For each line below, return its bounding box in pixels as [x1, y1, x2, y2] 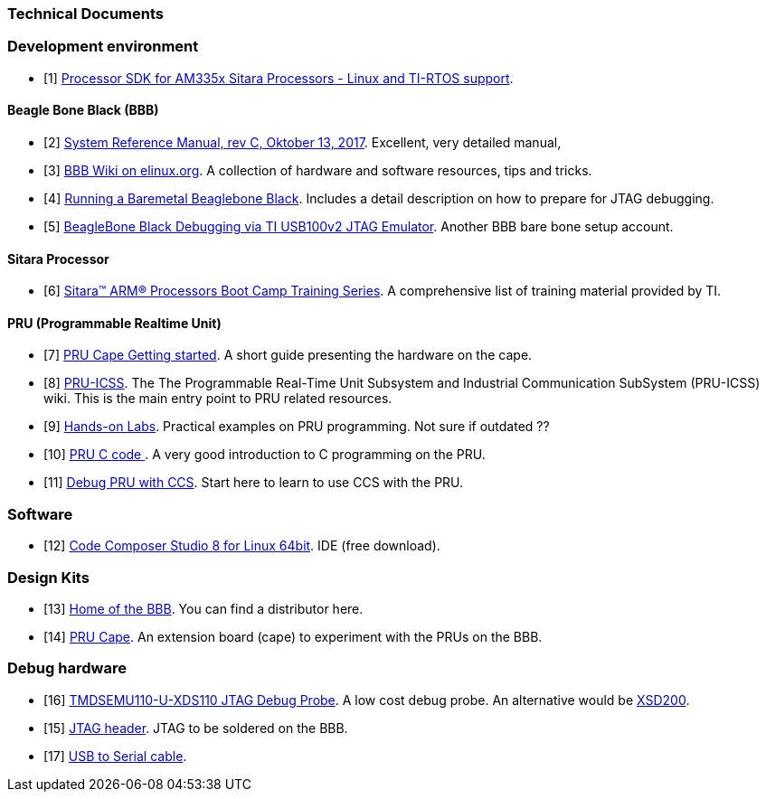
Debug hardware [7, 659, 127, 678]
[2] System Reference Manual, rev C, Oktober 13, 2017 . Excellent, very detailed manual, [43, 134, 562, 150]
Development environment [7, 37, 199, 56]
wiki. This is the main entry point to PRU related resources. [43, 390, 392, 407]
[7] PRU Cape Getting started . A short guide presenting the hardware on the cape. [43, 347, 533, 363]
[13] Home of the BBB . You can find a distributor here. [43, 600, 364, 616]
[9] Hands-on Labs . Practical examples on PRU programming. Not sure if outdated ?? [43, 418, 550, 435]
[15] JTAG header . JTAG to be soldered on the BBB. [43, 719, 348, 736]
